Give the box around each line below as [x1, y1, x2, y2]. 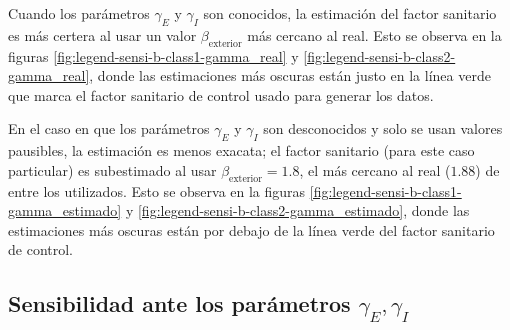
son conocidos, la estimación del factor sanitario [203, 3, 497, 23]
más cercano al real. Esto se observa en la [247, 24, 502, 45]
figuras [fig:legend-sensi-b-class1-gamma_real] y [8, 45, 299, 66]
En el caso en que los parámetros [8, 118, 210, 139]
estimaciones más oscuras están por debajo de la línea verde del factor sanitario [8, 219, 495, 240]
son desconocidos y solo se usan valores [263, 118, 503, 139]
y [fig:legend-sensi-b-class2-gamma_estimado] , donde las [125, 200, 470, 221]
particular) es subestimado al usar [8, 159, 217, 180]
